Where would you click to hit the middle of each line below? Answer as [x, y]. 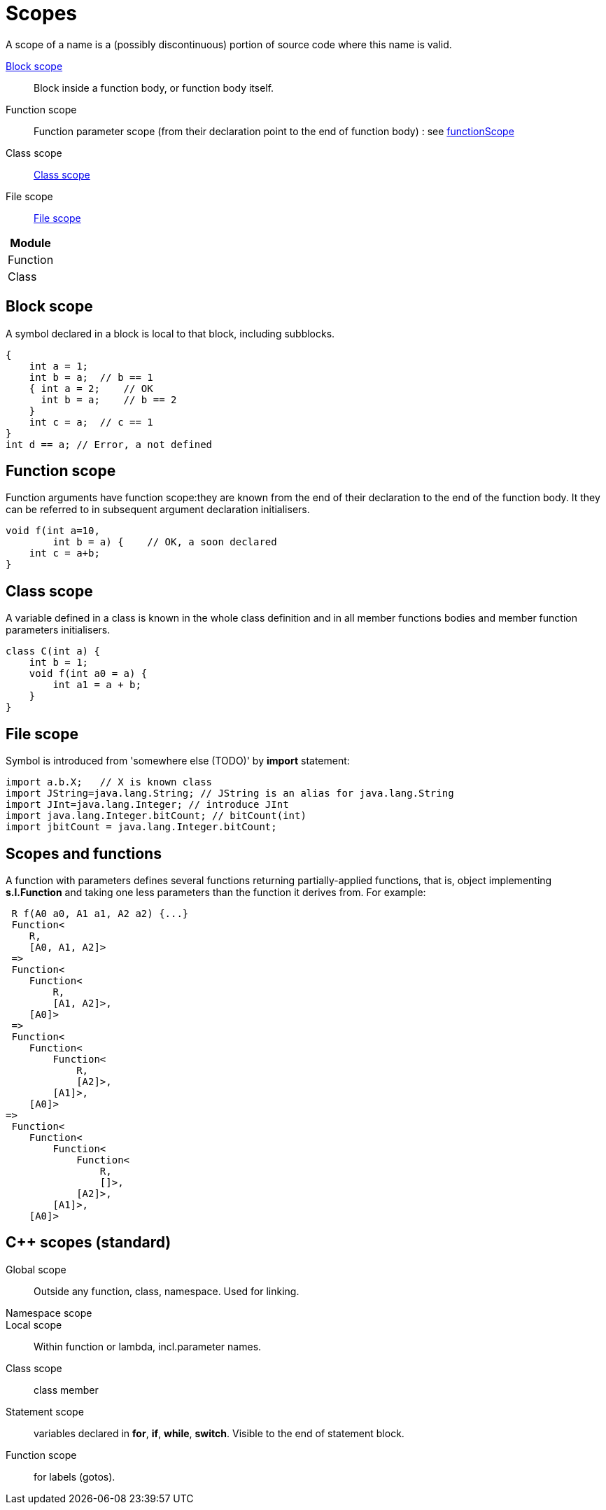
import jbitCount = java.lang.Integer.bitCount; [141, 827]
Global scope [36, 1269]
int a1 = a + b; [97, 685]
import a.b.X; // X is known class [109, 782]
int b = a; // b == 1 [91, 377]
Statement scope [45, 1411]
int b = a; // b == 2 [109, 399]
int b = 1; [59, 663]
